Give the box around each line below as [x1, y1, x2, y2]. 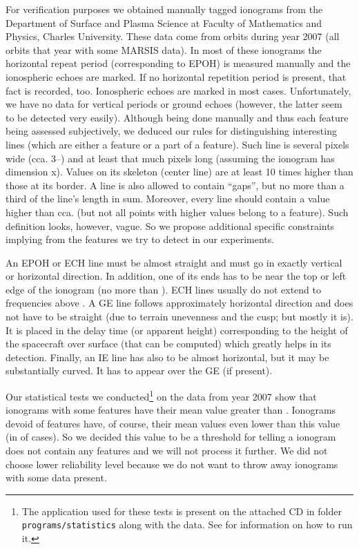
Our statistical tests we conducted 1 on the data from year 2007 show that [6, 387, 317, 403]
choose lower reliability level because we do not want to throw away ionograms [6, 456, 338, 471]
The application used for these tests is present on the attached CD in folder [21, 503, 342, 518]
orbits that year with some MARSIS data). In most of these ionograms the [6, 42, 322, 57]
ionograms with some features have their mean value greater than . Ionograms [6, 403, 336, 417]
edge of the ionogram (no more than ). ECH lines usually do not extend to [6, 282, 321, 296]
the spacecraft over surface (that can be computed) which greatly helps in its [6, 336, 331, 351]
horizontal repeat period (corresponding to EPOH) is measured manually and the [6, 56, 351, 70]
